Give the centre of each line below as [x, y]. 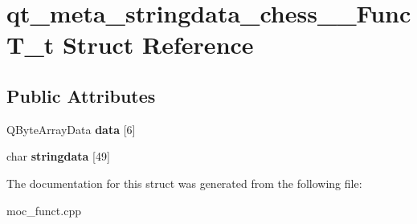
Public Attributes [81, 95]
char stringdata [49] [58, 156]
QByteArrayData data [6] [71, 129]
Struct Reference [158, 45]
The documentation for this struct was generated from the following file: [184, 183]
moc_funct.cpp [44, 210]
